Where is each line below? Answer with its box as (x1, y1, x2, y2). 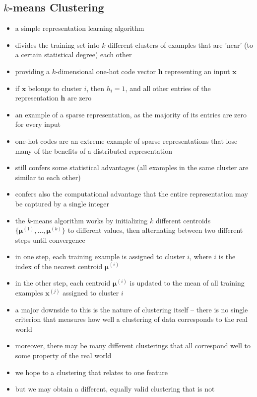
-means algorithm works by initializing (31, 215, 148, 225)
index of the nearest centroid (15, 261, 103, 271)
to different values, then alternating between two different (67, 225, 243, 235)
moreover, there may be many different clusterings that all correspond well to (15, 340, 251, 351)
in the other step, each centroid (15, 278, 111, 288)
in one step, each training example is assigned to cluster (15, 251, 185, 262)
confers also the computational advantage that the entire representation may (15, 189, 248, 199)
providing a (15, 66, 50, 76)
